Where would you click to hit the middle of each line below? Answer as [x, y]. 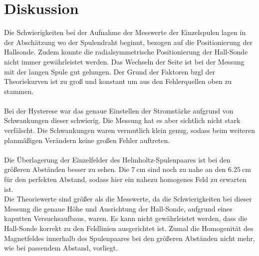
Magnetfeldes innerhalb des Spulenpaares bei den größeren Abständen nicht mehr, [129, 238]
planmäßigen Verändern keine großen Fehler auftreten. [87, 140]
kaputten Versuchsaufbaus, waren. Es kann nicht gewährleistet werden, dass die [126, 218]
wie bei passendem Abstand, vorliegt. [61, 248]
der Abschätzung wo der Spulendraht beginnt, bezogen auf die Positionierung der [128, 42]
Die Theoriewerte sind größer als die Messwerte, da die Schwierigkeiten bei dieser [128, 199]
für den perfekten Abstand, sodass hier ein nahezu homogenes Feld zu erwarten [125, 179]
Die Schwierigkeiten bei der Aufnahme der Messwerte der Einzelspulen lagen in [125, 32]
